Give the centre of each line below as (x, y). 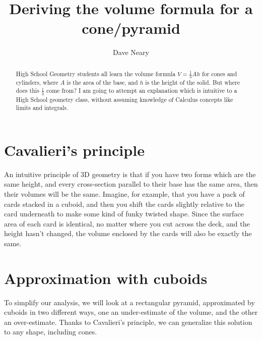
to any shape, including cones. (51, 332)
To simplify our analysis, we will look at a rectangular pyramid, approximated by (129, 302)
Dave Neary (131, 52)
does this (27, 91)
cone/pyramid (131, 28)
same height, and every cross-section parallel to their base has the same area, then (131, 184)
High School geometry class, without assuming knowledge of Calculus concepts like (124, 99)
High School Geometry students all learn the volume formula (96, 73)
